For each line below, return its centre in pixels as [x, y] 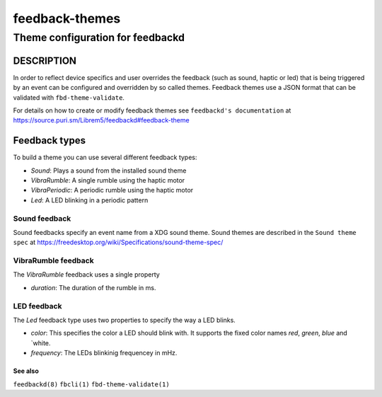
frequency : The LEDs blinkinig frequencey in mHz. [104, 353]
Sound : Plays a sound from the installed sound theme [109, 171]
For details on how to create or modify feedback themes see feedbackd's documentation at [152, 110]
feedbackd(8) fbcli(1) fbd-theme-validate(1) [91, 384]
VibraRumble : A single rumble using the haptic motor [108, 180]
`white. [41, 343]
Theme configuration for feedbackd [99, 38]
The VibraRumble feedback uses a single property [87, 275]
